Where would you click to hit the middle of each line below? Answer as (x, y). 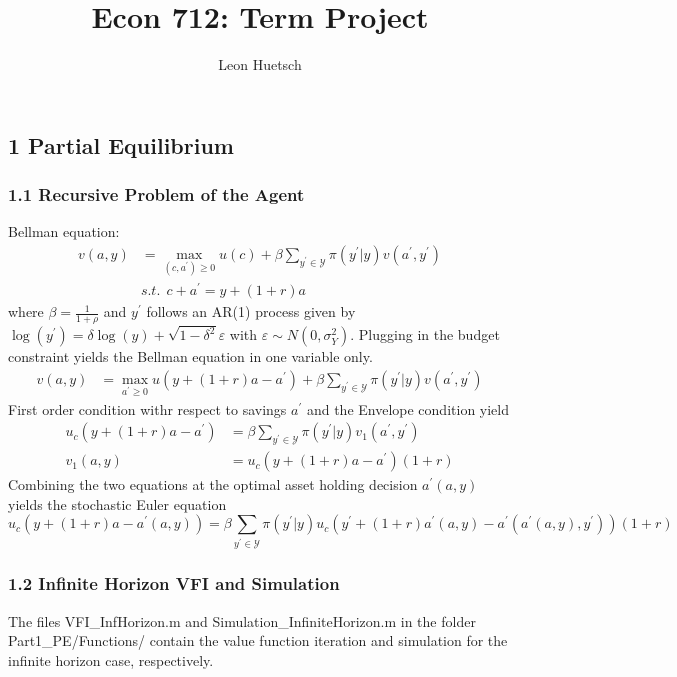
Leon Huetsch (260, 64)
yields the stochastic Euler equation (117, 503)
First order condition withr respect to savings (147, 408)
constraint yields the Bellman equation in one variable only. (190, 356)
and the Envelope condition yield (408, 408)
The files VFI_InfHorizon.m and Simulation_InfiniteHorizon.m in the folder (242, 620)
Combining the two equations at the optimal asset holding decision (213, 484)
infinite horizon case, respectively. (111, 659)
